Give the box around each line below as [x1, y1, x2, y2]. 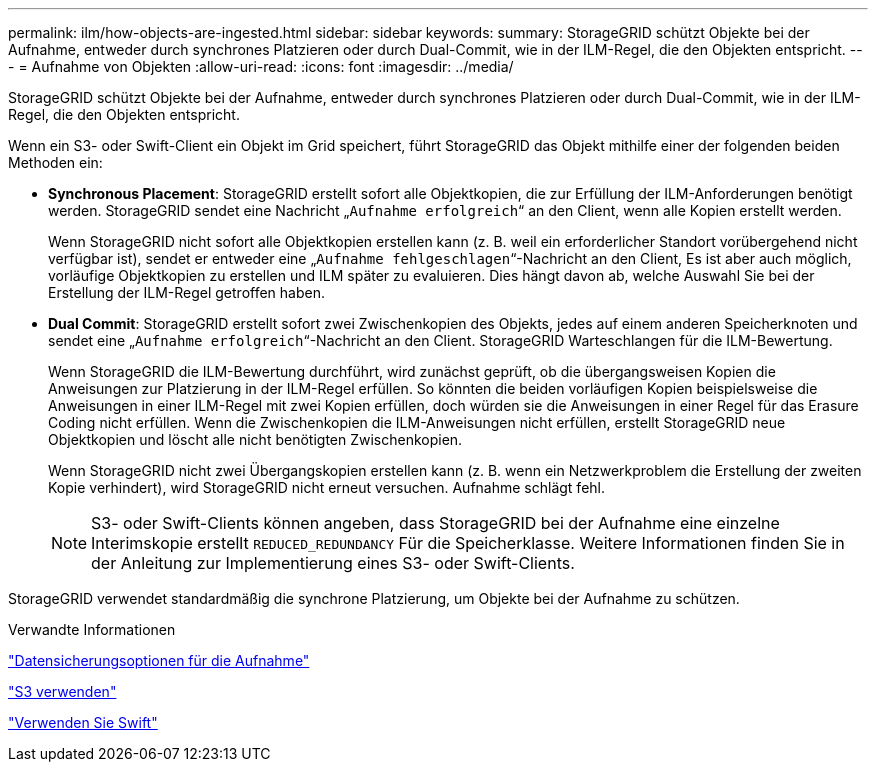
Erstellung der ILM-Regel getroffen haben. [48, 284, 325, 301]
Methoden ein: [8, 154, 103, 171]
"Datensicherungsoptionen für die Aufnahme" [8, 652, 310, 669]
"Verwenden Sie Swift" [8, 714, 158, 731]
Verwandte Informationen [8, 621, 176, 638]
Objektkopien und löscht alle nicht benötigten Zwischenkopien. [48, 431, 463, 448]
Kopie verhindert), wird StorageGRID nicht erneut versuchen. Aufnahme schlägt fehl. [48, 479, 605, 496]
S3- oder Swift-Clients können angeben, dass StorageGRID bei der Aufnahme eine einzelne [91, 513, 780, 533]
